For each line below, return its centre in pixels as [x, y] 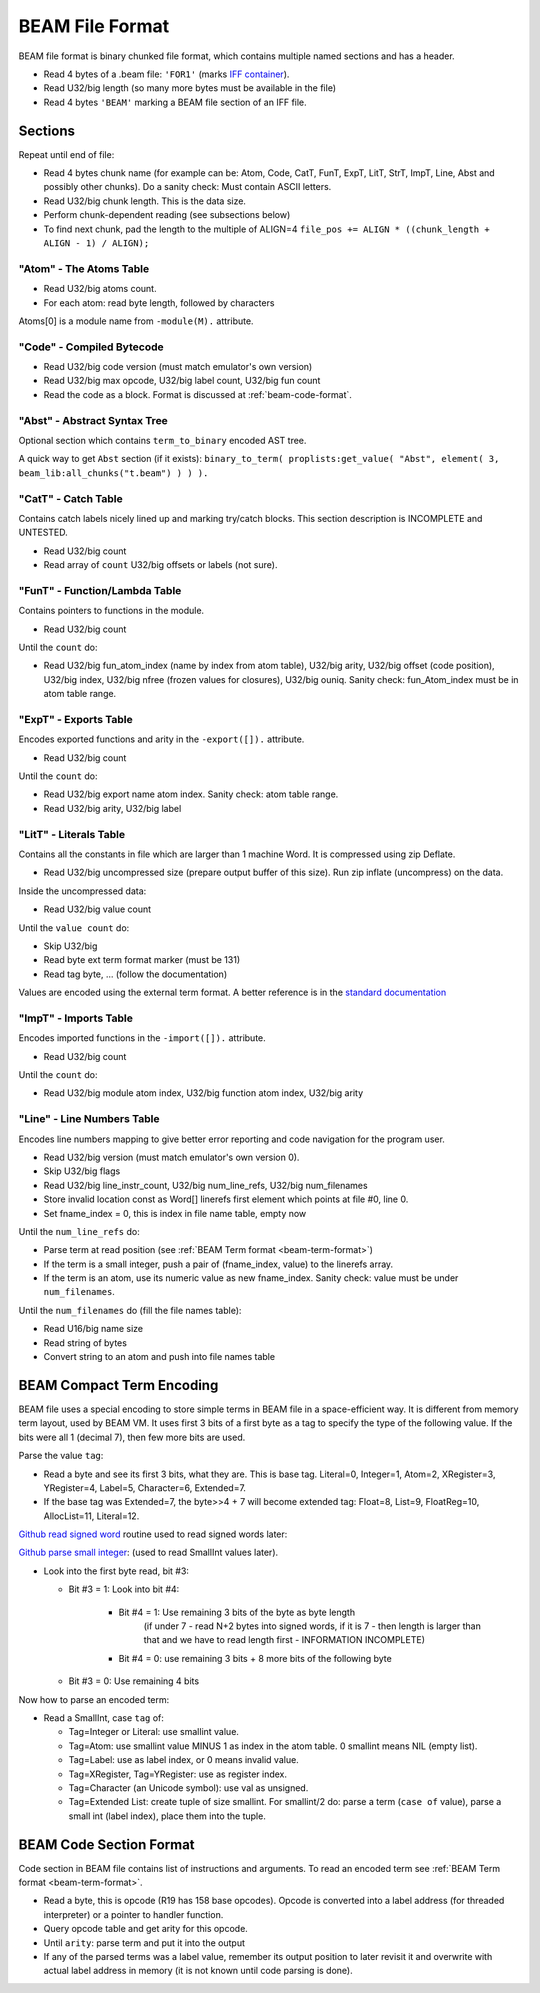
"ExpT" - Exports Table [76, 719]
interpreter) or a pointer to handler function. [133, 1914]
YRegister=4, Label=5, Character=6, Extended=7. [145, 1487]
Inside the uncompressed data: [82, 891]
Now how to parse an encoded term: [94, 1699]
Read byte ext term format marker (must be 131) [141, 960]
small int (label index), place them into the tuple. [167, 1816]
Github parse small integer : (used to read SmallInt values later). [148, 1552]
